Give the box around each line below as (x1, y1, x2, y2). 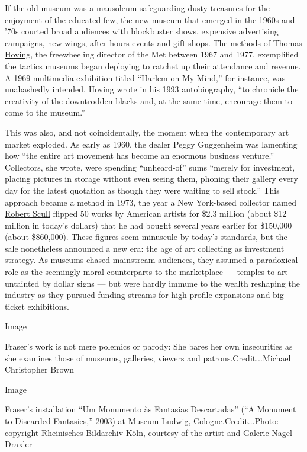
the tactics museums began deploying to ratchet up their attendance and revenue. (5, 59, 301, 72)
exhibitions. (27, 300, 69, 312)
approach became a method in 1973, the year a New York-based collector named (5, 195, 296, 208)
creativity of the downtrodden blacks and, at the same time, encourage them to (5, 94, 292, 107)
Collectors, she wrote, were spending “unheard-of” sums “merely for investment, (5, 161, 295, 173)
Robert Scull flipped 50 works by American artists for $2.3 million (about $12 (5, 207, 287, 220)
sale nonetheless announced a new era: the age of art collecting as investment (5, 242, 285, 254)
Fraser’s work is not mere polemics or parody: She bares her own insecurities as (5, 340, 293, 352)
